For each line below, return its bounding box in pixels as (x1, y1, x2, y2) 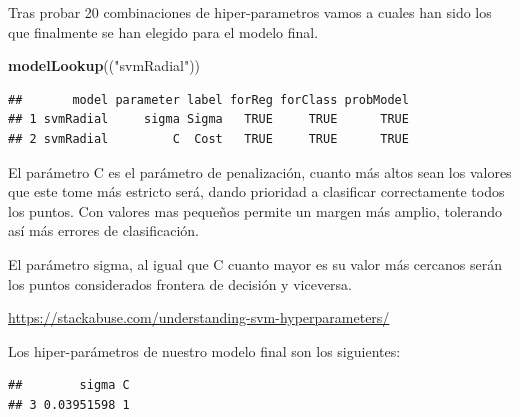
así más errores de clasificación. (8, 220, 199, 241)
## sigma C (8, 378, 130, 393)
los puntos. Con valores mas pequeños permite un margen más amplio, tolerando (8, 200, 503, 221)
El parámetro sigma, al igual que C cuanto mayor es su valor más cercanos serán (8, 253, 502, 274)
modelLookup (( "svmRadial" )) (8, 55, 201, 76)
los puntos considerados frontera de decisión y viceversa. (8, 273, 352, 294)
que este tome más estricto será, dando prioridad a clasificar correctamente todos (8, 181, 505, 202)
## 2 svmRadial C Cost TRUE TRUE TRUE (8, 131, 409, 146)
